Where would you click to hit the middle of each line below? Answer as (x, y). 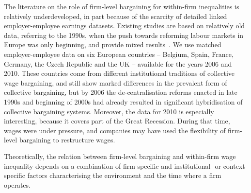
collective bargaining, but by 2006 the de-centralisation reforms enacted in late (121, 92)
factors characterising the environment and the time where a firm (124, 175)
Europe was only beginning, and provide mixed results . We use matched (113, 44)
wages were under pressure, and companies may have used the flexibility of (115, 130)
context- (235, 166)
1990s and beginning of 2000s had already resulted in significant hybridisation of (123, 101)
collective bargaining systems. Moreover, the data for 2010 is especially (109, 111)
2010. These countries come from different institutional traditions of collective (119, 73)
